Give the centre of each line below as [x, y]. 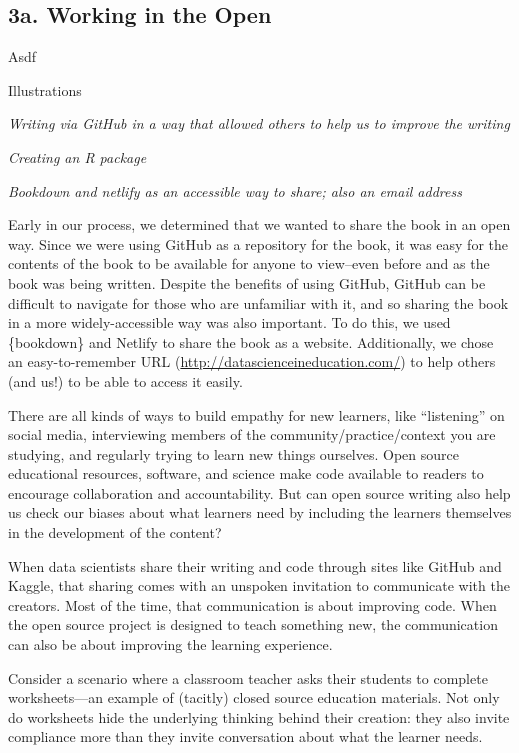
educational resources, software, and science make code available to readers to [246, 473]
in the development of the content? [115, 532]
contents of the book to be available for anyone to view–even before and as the [249, 263]
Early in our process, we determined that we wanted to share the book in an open [259, 224]
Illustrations [45, 89]
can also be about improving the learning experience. [170, 644]
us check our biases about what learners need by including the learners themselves [260, 512]
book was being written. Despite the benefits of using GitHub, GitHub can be [247, 282]
